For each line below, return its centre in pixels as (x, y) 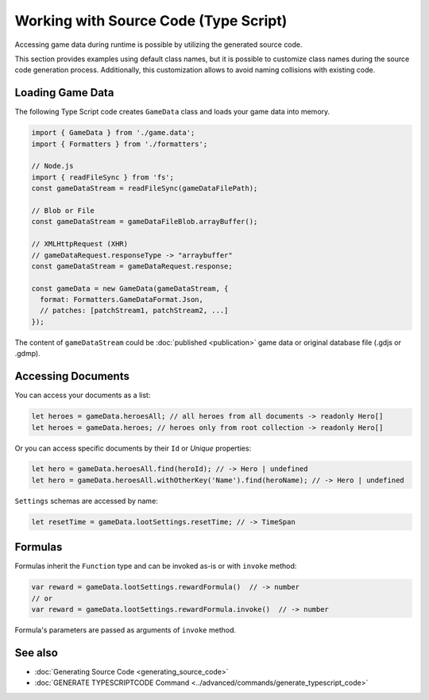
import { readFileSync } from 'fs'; (103, 177)
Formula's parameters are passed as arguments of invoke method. (126, 630)
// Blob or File (63, 210)
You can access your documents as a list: (83, 395)
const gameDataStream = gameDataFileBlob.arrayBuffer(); (145, 222)
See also (37, 653)
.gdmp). (28, 354)
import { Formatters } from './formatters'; (120, 144)
